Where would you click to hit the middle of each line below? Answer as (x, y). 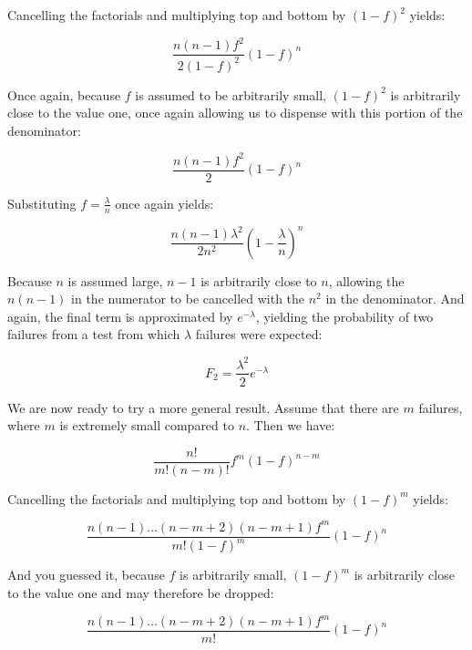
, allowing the (366, 280)
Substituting (42, 203)
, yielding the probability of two (344, 316)
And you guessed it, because (86, 575)
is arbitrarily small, (233, 575)
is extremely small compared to (147, 425)
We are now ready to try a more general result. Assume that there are (203, 407)
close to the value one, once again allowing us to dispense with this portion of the (235, 113)
